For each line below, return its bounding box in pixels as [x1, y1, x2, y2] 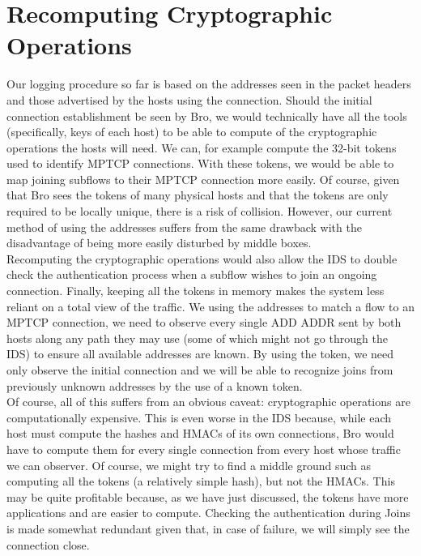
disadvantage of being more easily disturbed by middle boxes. [6, 234, 312, 251]
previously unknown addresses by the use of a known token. [6, 377, 303, 394]
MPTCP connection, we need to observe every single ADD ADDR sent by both [6, 314, 402, 331]
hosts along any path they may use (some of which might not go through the [6, 329, 388, 346]
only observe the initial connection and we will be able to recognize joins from [6, 361, 393, 378]
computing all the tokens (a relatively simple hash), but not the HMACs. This [6, 473, 395, 490]
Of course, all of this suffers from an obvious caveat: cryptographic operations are [6, 393, 410, 410]
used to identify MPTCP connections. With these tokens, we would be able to [6, 155, 394, 172]
